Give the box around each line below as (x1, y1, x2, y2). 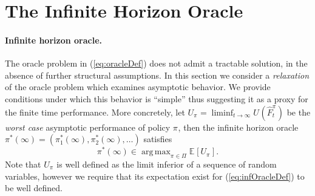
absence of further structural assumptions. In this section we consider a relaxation (5, 68, 310, 81)
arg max (141, 148, 171, 157)
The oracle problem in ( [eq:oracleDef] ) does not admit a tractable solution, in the (5, 57, 308, 70)
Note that (5, 158, 41, 171)
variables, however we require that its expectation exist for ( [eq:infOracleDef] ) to (5, 169, 305, 182)
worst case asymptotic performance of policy (5, 120, 171, 133)
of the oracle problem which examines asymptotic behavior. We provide (5, 80, 271, 93)
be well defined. (5, 181, 63, 194)
